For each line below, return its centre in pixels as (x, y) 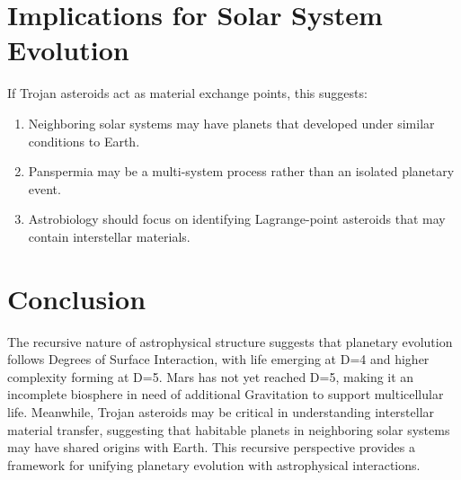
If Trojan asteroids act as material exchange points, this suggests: (187, 93)
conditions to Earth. (84, 141)
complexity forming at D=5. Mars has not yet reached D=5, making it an (211, 376)
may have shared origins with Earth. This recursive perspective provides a (211, 447)
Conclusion (77, 298)
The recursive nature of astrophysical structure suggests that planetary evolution (230, 341)
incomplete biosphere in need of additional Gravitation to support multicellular (226, 394)
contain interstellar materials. (109, 236)
